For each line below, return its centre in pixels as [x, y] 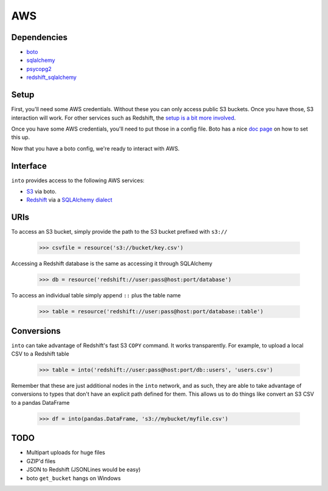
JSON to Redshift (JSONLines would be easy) [84, 470]
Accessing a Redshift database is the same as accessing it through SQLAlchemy [112, 263]
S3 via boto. [42, 191]
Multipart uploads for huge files [66, 453]
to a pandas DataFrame [40, 402]
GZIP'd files [41, 461]
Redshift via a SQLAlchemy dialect [69, 200]
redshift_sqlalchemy [52, 77]
